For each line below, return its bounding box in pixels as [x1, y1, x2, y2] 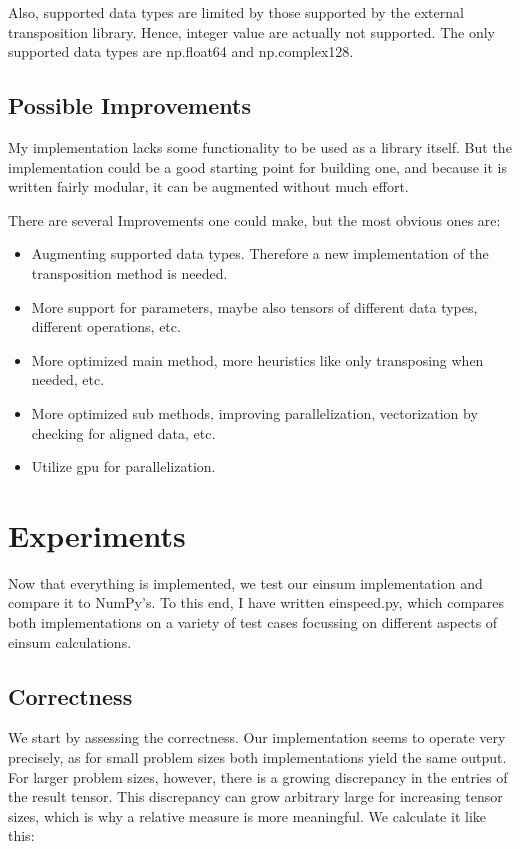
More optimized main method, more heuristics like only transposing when [31, 349, 484, 370]
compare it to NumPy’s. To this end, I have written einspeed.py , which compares [8, 592, 505, 613]
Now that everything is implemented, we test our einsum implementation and [8, 572, 483, 593]
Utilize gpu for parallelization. [31, 456, 216, 477]
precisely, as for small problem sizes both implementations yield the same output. [8, 747, 507, 767]
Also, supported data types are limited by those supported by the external [8, 2, 464, 22]
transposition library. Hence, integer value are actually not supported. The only [8, 21, 496, 42]
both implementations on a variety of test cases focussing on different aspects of [8, 612, 498, 633]
